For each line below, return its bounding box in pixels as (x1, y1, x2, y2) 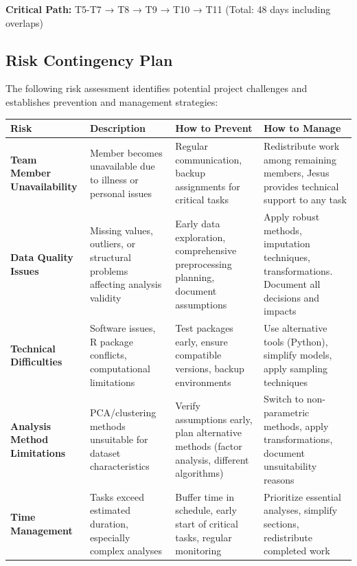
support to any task (264, 192, 347, 207)
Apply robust (264, 210, 320, 224)
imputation (264, 236, 310, 251)
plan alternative (175, 425, 242, 440)
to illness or (89, 172, 139, 186)
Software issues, (89, 321, 156, 335)
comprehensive (175, 243, 237, 258)
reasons (264, 472, 295, 486)
